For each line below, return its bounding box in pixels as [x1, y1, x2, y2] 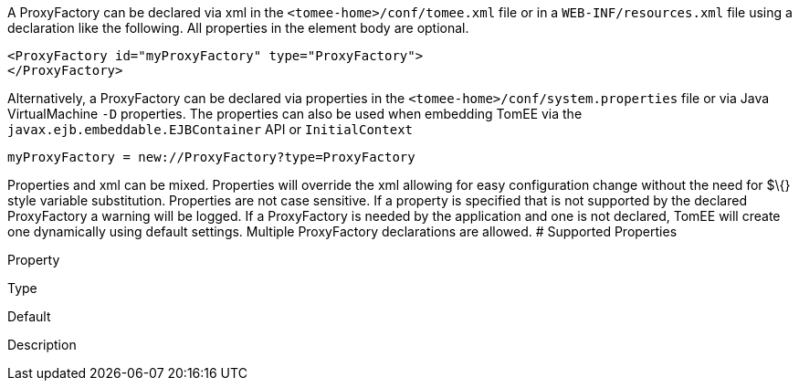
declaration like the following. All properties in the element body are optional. [7, 20, 469, 36]
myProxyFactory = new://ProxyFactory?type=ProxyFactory [7, 150, 415, 164]
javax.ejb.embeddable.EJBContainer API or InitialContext [7, 121, 414, 137]
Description [7, 337, 77, 352]
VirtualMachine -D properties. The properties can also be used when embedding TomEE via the [7, 106, 583, 121]
